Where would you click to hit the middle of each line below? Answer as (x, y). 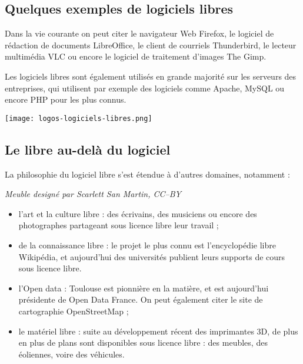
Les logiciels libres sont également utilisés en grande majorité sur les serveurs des (151, 76)
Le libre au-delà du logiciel (88, 149)
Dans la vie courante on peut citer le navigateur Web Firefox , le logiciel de (139, 33)
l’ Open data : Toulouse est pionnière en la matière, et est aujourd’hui (144, 288)
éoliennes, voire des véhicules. (71, 354)
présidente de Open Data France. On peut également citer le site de (141, 299)
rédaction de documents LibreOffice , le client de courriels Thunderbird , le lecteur (151, 45)
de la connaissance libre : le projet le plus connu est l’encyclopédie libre (147, 245)
